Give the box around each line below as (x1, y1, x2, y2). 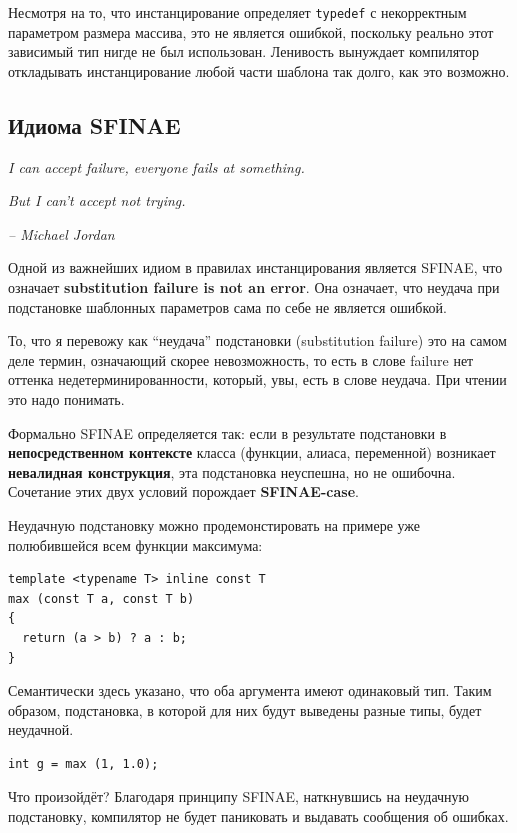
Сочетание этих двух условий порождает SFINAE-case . (8, 481, 359, 502)
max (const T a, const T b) (8, 591, 195, 606)
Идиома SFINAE (8, 109, 181, 140)
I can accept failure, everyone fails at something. (8, 156, 305, 177)
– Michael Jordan (8, 223, 115, 244)
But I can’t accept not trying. (8, 190, 186, 211)
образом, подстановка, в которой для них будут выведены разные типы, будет (8, 699, 482, 720)
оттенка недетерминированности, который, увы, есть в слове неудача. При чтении (8, 369, 507, 390)
